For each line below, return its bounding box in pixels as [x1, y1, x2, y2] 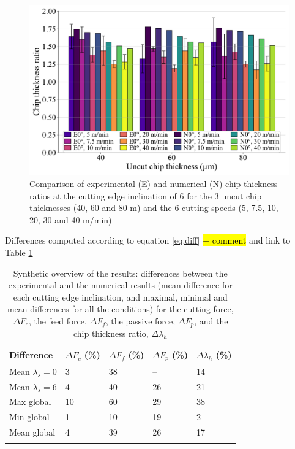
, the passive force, [105, 314, 176, 327]
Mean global [9, 426, 56, 439]
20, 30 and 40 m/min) [29, 213, 112, 226]
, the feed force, [28, 314, 87, 327]
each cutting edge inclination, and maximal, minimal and [13, 290, 228, 303]
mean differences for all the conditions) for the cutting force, [7, 302, 234, 315]
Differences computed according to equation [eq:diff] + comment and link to [5, 234, 291, 247]
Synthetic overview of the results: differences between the [13, 266, 228, 279]
